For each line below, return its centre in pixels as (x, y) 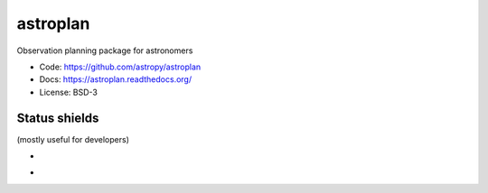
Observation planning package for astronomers (105, 51)
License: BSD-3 (69, 92)
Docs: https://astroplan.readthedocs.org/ (116, 79)
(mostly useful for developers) (73, 139)
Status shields (58, 118)
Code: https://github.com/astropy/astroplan (120, 67)
